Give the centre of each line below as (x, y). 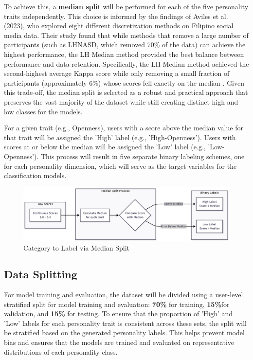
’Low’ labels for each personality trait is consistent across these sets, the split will (125, 323)
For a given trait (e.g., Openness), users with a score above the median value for (124, 128)
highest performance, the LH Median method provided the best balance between (124, 54)
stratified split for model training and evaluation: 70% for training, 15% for (117, 304)
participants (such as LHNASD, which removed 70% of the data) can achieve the (125, 45)
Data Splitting (41, 274)
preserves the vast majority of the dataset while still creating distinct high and (121, 101)
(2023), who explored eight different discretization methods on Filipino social (119, 26)
